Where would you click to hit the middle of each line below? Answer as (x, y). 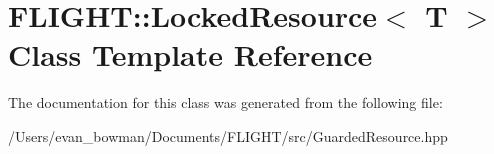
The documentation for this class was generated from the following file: (225, 102)
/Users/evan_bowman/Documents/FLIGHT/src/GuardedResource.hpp (228, 135)
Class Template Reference (190, 54)
